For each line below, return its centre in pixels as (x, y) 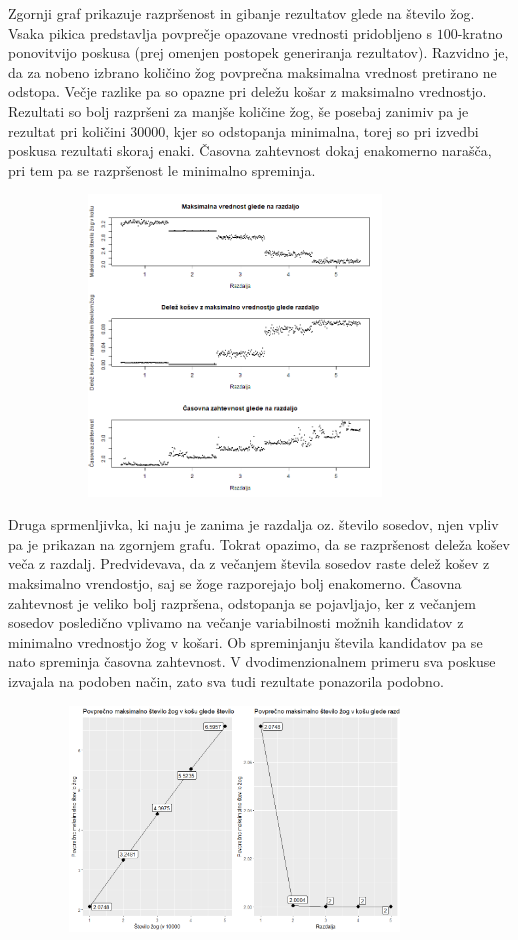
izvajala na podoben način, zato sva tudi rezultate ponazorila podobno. (226, 681)
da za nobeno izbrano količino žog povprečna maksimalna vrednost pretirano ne (252, 71)
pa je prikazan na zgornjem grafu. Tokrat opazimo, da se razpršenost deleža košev (259, 543)
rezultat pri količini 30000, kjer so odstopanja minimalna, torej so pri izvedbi (243, 130)
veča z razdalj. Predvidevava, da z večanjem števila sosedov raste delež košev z (249, 563)
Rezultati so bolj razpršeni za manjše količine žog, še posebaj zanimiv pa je (238, 110)
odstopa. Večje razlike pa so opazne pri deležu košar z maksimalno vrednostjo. (247, 91)
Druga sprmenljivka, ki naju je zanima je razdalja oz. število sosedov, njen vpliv (253, 524)
